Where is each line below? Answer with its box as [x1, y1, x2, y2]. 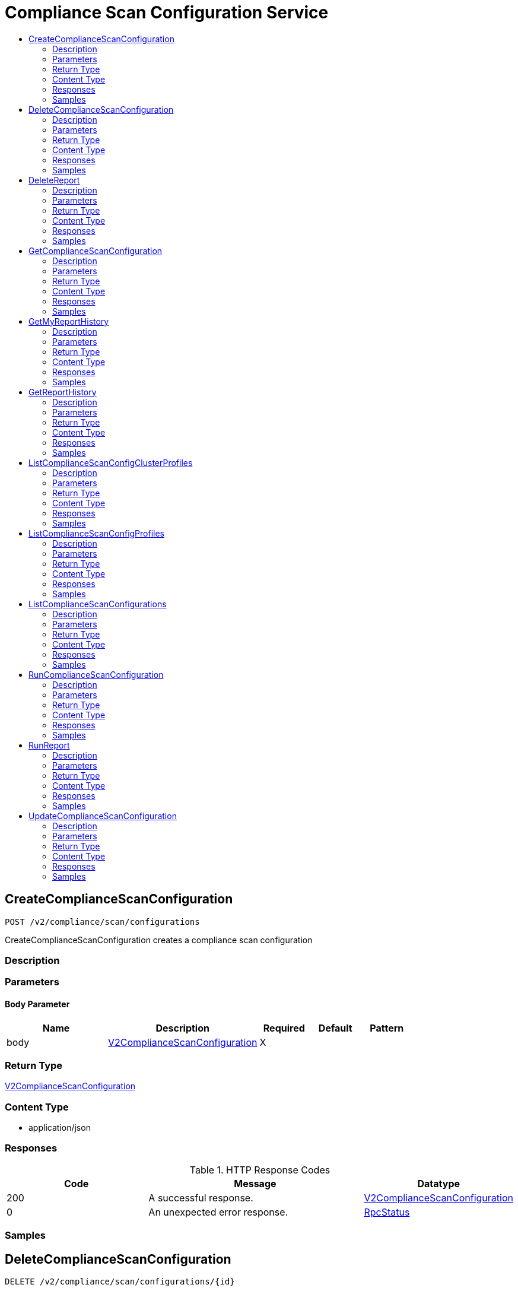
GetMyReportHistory [28, 316, 109, 326]
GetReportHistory [28, 386, 97, 397]
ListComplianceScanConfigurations [28, 598, 167, 609]
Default [318, 1022, 352, 1034]
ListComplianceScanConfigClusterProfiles [28, 457, 193, 468]
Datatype [417, 1177, 460, 1190]
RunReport [28, 740, 70, 750]
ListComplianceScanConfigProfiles [28, 528, 164, 538]
